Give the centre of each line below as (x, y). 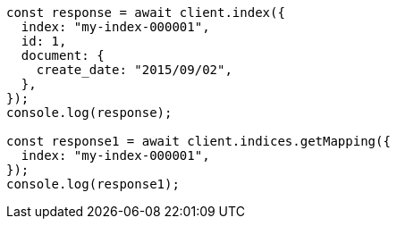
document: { (63, 55)
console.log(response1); (93, 184)
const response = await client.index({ (146, 13)
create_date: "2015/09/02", (134, 70)
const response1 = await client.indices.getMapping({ (198, 141)
